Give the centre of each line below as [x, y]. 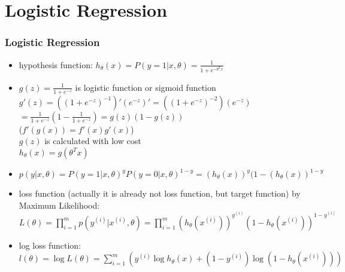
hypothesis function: [56, 64]
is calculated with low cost [93, 141]
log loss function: [50, 245]
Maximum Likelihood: [59, 205]
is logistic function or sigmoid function [146, 87]
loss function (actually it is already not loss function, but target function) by [160, 193]
